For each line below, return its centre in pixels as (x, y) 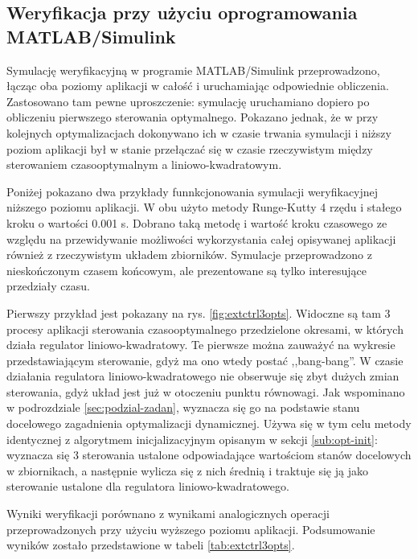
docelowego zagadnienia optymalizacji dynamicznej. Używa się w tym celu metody (209, 423)
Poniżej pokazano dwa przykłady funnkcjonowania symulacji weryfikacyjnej (193, 191)
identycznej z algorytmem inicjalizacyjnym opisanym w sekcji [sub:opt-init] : (192, 439)
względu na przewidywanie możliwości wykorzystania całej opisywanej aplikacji (201, 238)
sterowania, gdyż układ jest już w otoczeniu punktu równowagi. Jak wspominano (206, 391)
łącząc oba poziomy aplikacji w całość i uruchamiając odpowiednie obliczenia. (198, 86)
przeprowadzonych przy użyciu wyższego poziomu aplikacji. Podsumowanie (191, 529)
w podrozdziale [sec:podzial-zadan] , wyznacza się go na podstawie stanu (183, 407)
